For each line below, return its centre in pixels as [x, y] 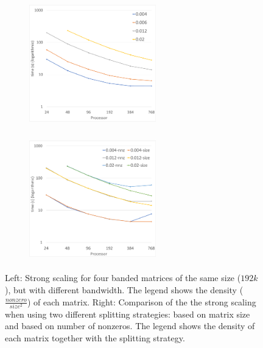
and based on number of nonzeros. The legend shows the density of [130, 326]
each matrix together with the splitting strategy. [95, 338]
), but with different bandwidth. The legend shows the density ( [124, 289]
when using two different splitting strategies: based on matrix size [128, 314]
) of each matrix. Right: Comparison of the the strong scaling [142, 301]
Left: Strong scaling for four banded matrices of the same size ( [123, 278]
